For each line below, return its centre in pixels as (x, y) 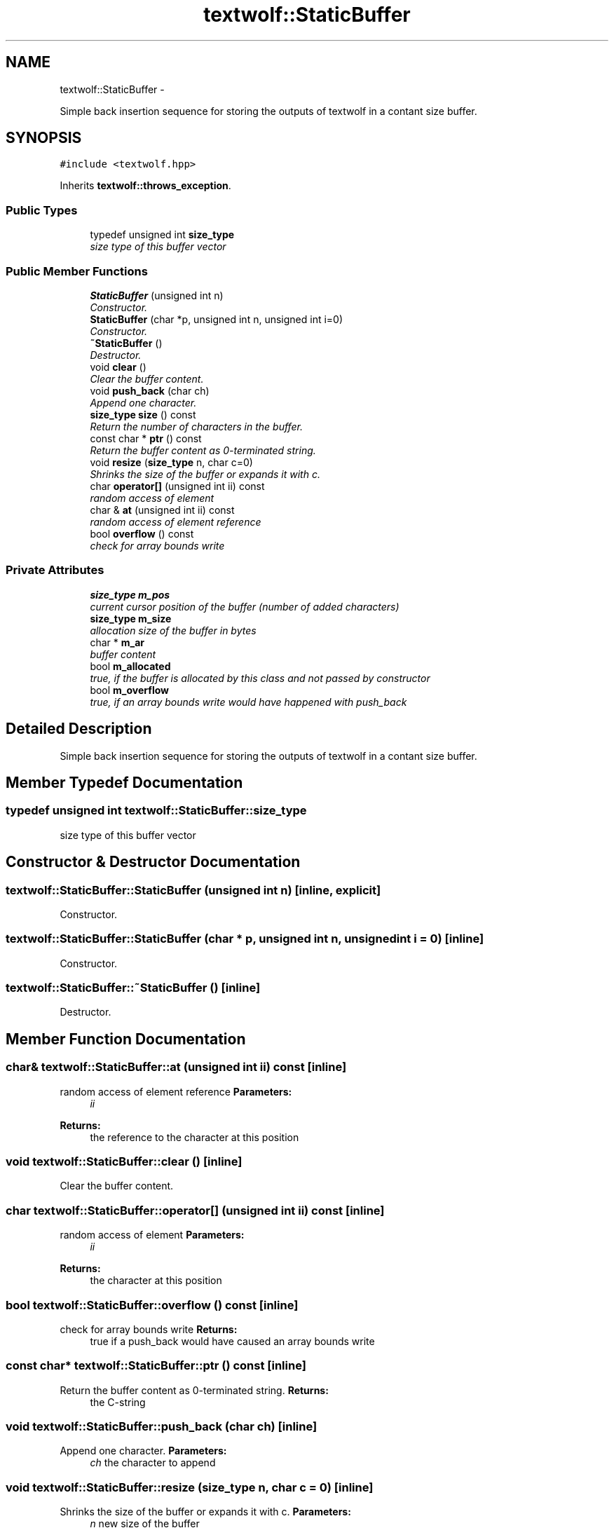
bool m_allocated (130, 666)
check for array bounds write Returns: (149, 1329)
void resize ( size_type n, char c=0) (171, 462)
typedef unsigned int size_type (162, 235)
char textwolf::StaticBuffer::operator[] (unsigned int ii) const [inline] (195, 1210)
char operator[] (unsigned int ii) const (177, 486)
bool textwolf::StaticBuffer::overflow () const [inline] (152, 1305)
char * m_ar (117, 642)
